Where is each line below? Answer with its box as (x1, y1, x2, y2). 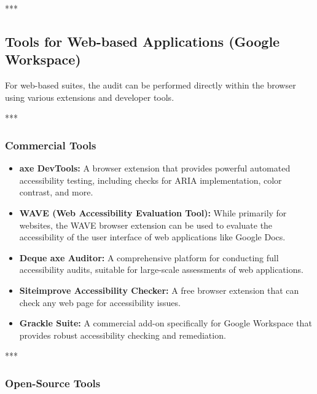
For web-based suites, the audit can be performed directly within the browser (5, 79, 296, 92)
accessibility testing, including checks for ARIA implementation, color (19, 173, 282, 186)
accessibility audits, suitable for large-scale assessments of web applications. (19, 263, 303, 276)
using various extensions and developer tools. (5, 90, 174, 103)
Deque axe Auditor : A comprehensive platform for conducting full (19, 251, 279, 264)
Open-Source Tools (5, 375, 101, 390)
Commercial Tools (5, 137, 96, 152)
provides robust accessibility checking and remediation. (19, 328, 226, 341)
